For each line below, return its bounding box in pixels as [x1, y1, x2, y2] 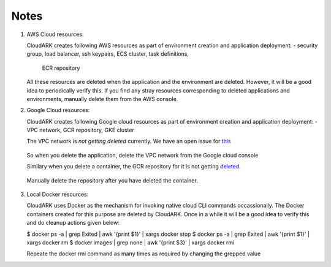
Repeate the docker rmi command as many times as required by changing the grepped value [26, 250, 261, 257]
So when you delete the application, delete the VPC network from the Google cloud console [26, 151, 259, 159]
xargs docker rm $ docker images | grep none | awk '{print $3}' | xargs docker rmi [26, 239, 235, 246]
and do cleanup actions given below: [26, 219, 120, 227]
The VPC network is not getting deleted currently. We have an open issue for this [26, 138, 231, 145]
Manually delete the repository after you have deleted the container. [26, 176, 199, 184]
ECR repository [42, 64, 80, 72]
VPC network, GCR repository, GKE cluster [26, 126, 134, 134]
